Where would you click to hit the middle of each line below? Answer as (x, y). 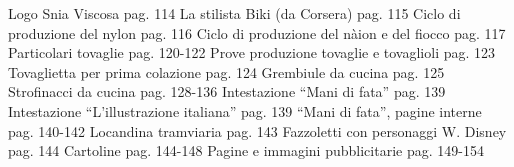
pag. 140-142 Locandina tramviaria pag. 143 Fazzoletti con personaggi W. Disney (257, 130)
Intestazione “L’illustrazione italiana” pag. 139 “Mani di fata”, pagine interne (245, 110)
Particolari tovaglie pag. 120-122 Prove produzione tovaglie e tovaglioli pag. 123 (252, 52)
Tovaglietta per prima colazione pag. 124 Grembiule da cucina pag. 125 (226, 71)
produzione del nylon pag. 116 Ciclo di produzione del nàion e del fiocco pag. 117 (257, 32)
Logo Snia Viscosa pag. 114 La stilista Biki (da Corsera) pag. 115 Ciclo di (234, 13)
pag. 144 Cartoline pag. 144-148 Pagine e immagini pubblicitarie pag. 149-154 (246, 150)
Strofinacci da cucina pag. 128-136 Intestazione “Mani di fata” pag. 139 (227, 91)
